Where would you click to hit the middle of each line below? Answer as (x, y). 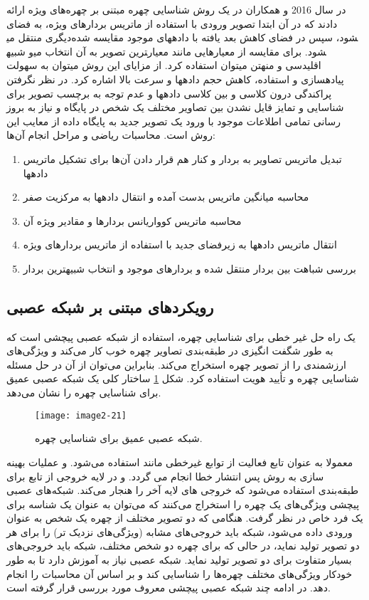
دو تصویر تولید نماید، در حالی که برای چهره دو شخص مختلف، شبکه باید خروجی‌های (183, 546)
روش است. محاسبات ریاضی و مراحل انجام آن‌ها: (111, 135)
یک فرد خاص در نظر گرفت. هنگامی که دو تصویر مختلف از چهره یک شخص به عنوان (185, 518)
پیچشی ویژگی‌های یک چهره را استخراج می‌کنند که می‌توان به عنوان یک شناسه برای (183, 504)
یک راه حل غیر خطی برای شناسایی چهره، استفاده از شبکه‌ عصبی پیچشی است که (181, 336)
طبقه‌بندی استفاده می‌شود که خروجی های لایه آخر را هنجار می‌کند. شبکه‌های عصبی (183, 490)
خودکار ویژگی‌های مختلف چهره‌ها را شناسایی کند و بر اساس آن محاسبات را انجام (180, 573)
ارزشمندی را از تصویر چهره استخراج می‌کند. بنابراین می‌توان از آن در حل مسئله (176, 364)
